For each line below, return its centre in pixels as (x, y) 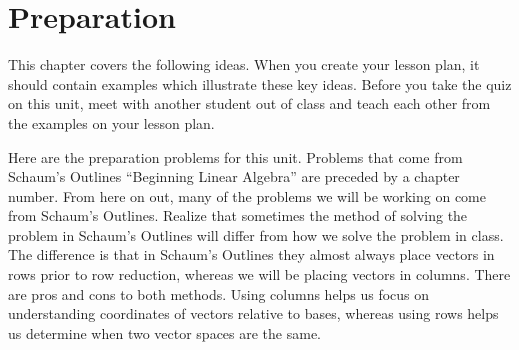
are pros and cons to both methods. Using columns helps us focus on (219, 293)
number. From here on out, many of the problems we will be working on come (247, 195)
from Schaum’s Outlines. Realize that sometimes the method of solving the (238, 215)
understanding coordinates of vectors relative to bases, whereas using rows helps (253, 313)
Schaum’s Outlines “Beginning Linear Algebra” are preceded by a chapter (234, 176)
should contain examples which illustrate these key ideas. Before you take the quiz (260, 83)
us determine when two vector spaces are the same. (165, 332)
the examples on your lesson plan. (111, 122)
